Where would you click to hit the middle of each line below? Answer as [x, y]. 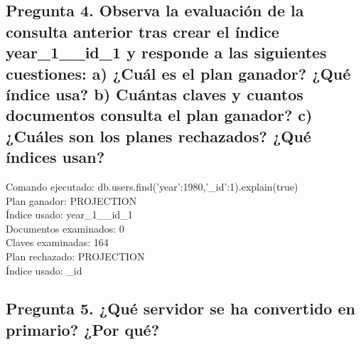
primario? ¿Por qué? [83, 329]
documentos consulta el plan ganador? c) [159, 115]
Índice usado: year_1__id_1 [69, 214]
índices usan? [55, 157]
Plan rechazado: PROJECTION [75, 256]
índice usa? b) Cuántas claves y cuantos [155, 94]
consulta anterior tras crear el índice [142, 31]
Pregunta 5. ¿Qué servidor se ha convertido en [180, 308]
